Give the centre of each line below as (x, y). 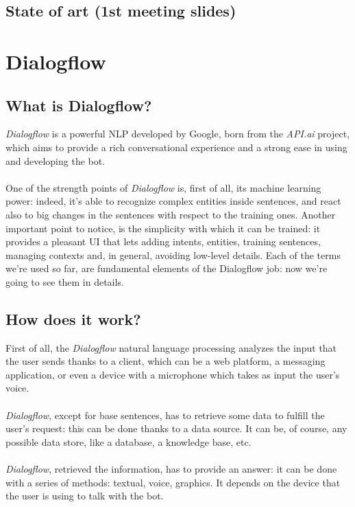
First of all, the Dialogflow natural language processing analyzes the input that (171, 347)
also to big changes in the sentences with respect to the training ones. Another (171, 214)
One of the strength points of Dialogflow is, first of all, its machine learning (163, 187)
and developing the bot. (56, 160)
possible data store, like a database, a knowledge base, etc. (128, 441)
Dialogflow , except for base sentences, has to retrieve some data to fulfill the (165, 415)
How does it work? (73, 318)
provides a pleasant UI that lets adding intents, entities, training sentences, (163, 241)
